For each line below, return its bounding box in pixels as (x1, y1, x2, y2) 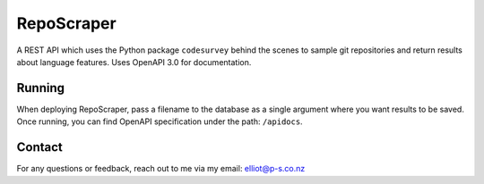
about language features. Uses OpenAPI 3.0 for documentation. (16, 56, 252, 67)
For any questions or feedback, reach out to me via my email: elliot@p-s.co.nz (16, 163, 306, 174)
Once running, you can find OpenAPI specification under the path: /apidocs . (16, 116, 304, 127)
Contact (16, 139, 63, 155)
